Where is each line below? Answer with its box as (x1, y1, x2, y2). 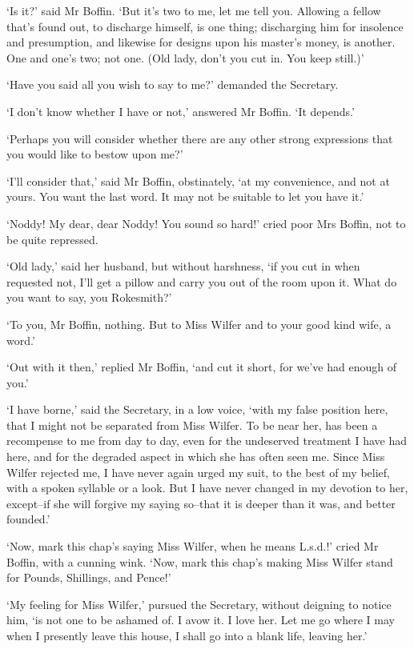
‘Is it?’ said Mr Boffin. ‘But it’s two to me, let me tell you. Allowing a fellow (6, 2, 381, 18)
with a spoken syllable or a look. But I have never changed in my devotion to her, (6, 479, 408, 496)
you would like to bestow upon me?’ (6, 146, 183, 162)
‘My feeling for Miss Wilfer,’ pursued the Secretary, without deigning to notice (6, 595, 392, 612)
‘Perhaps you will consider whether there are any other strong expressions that (6, 130, 393, 146)
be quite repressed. (6, 230, 98, 247)
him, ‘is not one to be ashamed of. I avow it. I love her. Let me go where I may (6, 611, 395, 628)
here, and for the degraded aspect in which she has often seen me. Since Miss (6, 448, 385, 465)
